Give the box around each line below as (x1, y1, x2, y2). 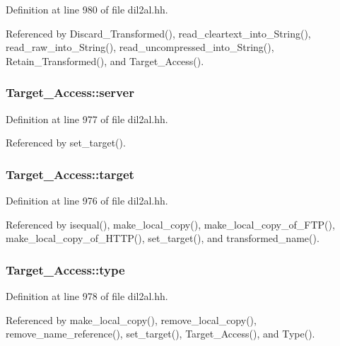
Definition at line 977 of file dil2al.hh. (6, 111, 168, 126)
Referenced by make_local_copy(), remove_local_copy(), (6, 312, 257, 327)
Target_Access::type (6, 260, 125, 278)
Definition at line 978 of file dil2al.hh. (6, 289, 168, 303)
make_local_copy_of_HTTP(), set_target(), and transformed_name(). (6, 231, 320, 246)
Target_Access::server (6, 83, 134, 101)
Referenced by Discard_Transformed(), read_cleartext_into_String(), (6, 25, 311, 40)
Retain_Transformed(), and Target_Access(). (6, 53, 204, 68)
